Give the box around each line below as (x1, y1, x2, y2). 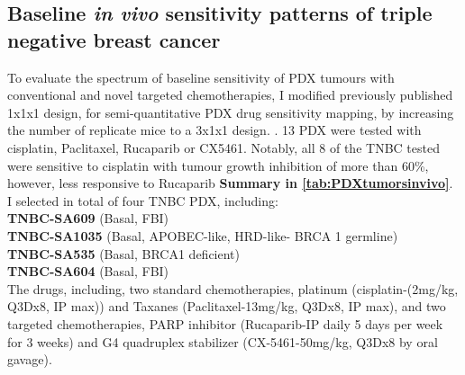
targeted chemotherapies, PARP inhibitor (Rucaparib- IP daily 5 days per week (7, 314, 443, 333)
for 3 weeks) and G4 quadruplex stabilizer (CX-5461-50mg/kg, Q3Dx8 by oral (7, 332, 438, 351)
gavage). (7, 350, 52, 369)
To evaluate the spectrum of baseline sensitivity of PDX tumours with (7, 67, 395, 86)
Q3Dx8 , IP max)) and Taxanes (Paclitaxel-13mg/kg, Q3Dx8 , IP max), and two (7, 297, 446, 316)
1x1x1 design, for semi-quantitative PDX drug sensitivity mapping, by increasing (7, 103, 454, 121)
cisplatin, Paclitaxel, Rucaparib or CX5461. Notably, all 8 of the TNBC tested (7, 138, 440, 156)
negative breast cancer (7, 25, 221, 53)
